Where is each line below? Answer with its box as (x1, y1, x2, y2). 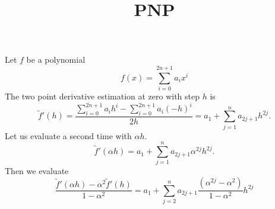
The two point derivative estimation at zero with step (5, 90, 200, 102)
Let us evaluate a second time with (5, 129, 132, 142)
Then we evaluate (5, 165, 69, 177)
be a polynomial (26, 53, 86, 66)
